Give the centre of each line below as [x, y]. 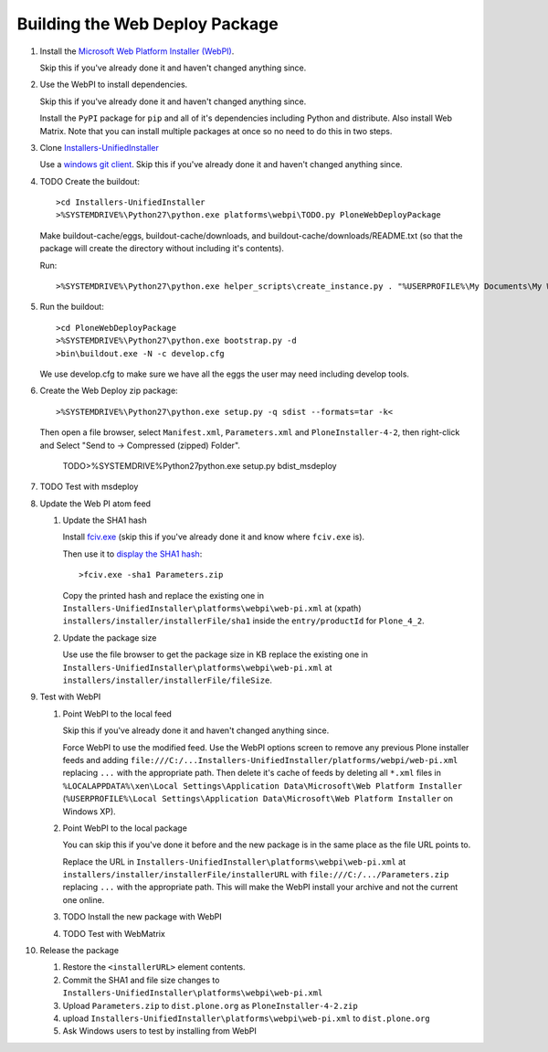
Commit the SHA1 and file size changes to [141, 980]
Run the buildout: [72, 307]
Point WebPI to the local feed [117, 714]
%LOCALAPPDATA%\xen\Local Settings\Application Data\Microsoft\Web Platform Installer [263, 786]
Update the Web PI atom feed [95, 504]
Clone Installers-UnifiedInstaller [99, 147]
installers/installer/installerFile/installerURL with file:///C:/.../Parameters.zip [256, 875]
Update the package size [110, 638]
